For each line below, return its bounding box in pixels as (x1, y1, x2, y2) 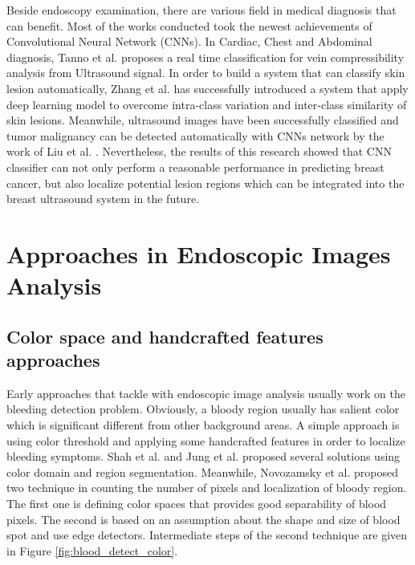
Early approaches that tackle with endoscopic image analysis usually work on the (6, 384, 405, 401)
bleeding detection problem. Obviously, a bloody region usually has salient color (6, 400, 400, 417)
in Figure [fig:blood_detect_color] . (6, 542, 178, 559)
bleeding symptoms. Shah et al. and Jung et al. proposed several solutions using (6, 448, 401, 465)
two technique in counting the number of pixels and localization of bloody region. (6, 479, 407, 496)
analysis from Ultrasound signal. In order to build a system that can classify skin (6, 64, 405, 81)
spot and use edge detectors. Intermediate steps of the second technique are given (6, 526, 408, 543)
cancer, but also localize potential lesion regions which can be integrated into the (6, 174, 405, 191)
